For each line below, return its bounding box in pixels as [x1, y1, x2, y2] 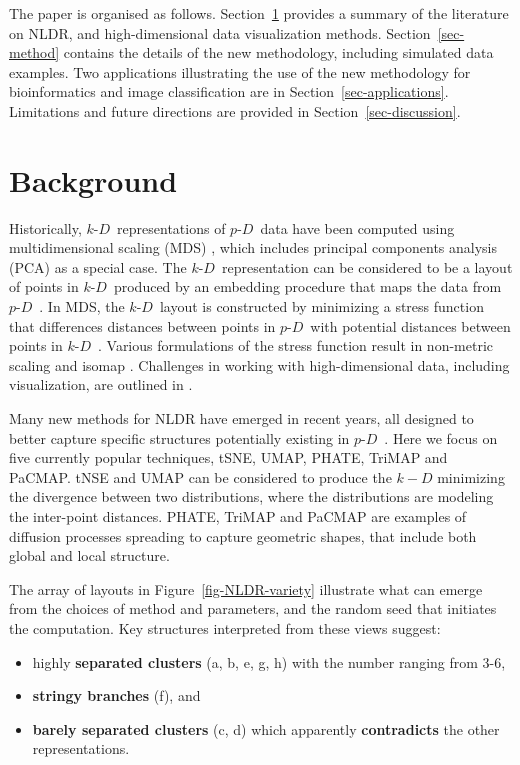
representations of [117, 217, 226, 238]
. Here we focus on [384, 427, 498, 448]
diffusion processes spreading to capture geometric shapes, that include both [9, 525, 477, 546]
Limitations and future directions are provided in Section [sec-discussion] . [9, 100, 461, 121]
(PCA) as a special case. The [9, 256, 187, 277]
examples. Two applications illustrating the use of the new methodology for [9, 61, 471, 82]
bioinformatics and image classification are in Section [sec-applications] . [9, 81, 449, 102]
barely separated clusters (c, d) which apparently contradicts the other [32, 718, 500, 739]
